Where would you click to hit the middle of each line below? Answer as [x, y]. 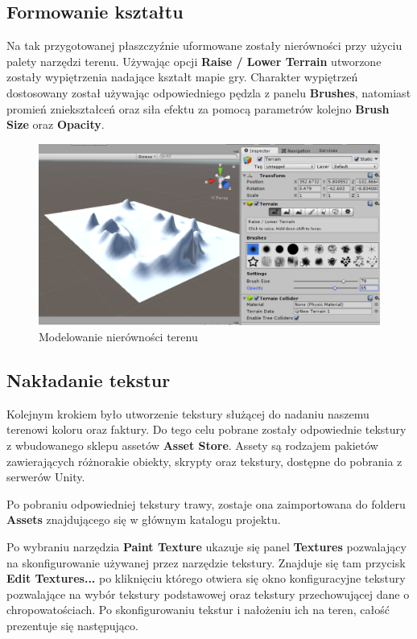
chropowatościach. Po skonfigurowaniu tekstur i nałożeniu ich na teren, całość [198, 610]
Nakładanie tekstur [89, 380]
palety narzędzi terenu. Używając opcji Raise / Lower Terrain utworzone [194, 61]
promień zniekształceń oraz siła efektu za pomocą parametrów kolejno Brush [198, 108]
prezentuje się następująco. [72, 625]
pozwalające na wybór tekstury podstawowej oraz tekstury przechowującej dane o [208, 594]
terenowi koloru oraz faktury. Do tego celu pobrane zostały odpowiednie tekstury [206, 429]
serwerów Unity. [46, 477]
